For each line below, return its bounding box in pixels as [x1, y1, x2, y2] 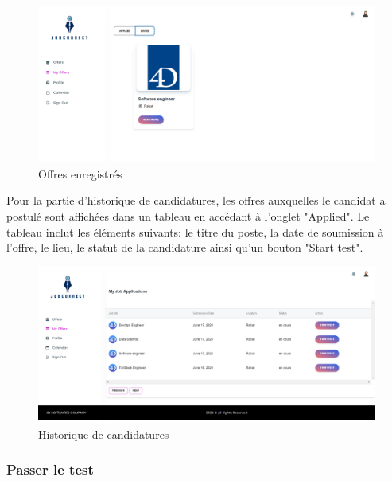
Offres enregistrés [38, 165, 122, 182]
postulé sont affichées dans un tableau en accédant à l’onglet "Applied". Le [6, 208, 370, 225]
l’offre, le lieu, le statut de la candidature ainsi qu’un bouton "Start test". [6, 239, 363, 256]
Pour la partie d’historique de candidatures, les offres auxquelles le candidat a [6, 192, 386, 209]
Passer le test [6, 459, 94, 479]
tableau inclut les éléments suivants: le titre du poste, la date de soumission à [6, 223, 384, 240]
